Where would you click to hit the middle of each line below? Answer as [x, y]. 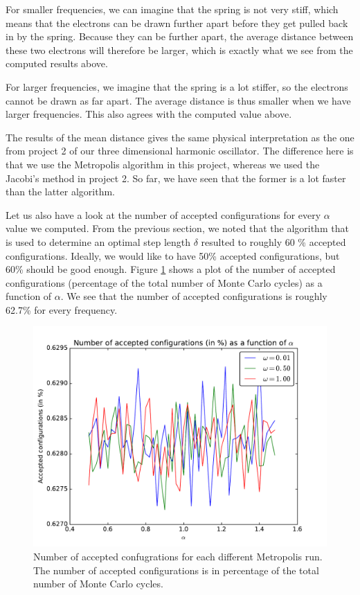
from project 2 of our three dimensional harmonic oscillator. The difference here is [180, 151]
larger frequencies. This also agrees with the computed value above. [149, 114]
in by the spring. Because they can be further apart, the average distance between [180, 36]
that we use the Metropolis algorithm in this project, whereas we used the [163, 164]
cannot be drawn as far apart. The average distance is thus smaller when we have [178, 100]
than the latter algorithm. [60, 192]
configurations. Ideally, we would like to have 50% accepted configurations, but [173, 255]
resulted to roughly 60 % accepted [273, 241]
